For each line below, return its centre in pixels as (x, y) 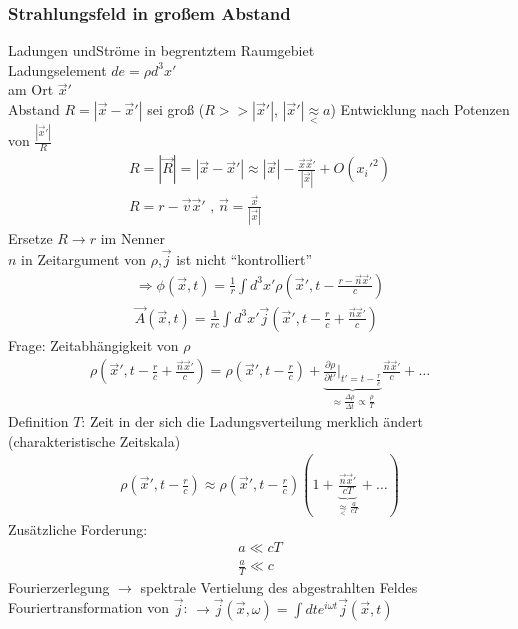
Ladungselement (57, 69)
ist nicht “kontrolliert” (244, 258)
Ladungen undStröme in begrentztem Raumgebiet (161, 50)
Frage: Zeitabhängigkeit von (93, 344)
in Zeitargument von (83, 258)
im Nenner (132, 238)
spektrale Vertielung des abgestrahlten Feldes (279, 586)
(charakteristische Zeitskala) (94, 440)
